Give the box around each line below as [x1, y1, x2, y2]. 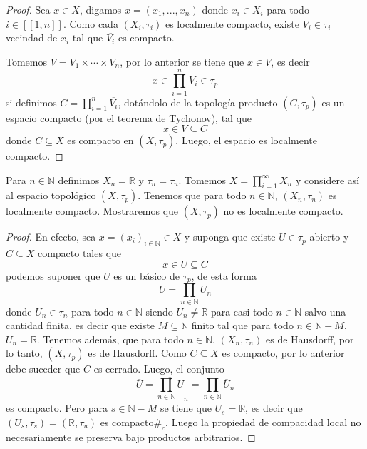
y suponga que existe [184, 229, 276, 244]
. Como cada [63, 16, 118, 31]
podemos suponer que [6, 268, 100, 283]
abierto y [309, 229, 349, 244]
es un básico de [113, 268, 180, 283]
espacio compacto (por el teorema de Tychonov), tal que [6, 110, 252, 125]
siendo [145, 303, 173, 318]
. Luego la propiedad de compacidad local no [165, 414, 361, 429]
